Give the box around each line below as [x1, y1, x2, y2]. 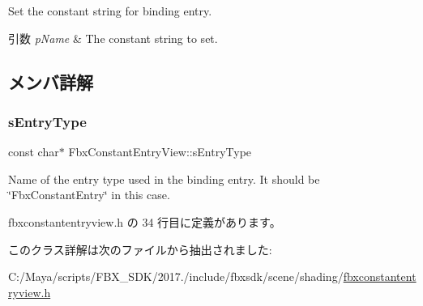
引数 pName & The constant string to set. [8, 29, 218, 46]
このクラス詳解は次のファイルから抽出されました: [8, 240, 272, 257]
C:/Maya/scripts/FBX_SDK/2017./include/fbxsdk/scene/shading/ [8, 268, 344, 285]
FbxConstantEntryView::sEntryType [68, 143, 252, 160]
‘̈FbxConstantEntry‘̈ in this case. [8, 186, 170, 203]
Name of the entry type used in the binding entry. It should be [8, 170, 320, 187]
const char [8, 143, 59, 160]
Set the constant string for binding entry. [8, 2, 212, 19]
